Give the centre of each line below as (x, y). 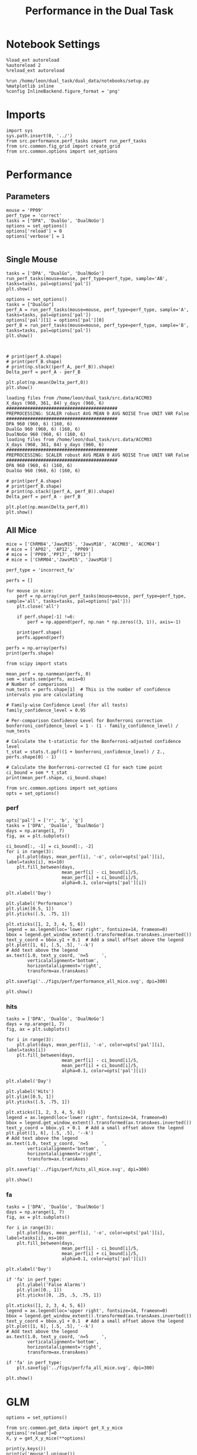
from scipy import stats (37, 663)
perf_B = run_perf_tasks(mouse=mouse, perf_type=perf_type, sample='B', (98, 325)
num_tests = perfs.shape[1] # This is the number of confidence (88, 690)
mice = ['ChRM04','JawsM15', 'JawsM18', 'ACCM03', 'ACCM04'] (83, 544)
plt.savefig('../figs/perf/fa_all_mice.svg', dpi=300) (86, 1368)
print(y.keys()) (26, 1449)
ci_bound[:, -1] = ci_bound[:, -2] (50, 846)
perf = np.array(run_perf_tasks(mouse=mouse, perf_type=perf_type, (101, 596)
